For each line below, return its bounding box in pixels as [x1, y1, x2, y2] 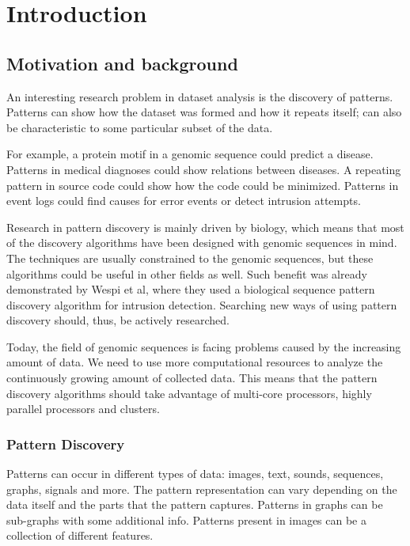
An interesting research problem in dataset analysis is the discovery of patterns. [6, 88, 393, 104]
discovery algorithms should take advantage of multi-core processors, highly [6, 385, 372, 401]
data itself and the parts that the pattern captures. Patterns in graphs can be [6, 496, 383, 513]
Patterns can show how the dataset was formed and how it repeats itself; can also [6, 104, 402, 120]
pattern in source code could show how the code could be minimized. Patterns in [6, 176, 399, 193]
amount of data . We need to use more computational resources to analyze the [6, 354, 383, 370]
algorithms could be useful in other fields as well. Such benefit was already [6, 265, 367, 282]
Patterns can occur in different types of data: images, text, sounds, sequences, [6, 465, 384, 482]
